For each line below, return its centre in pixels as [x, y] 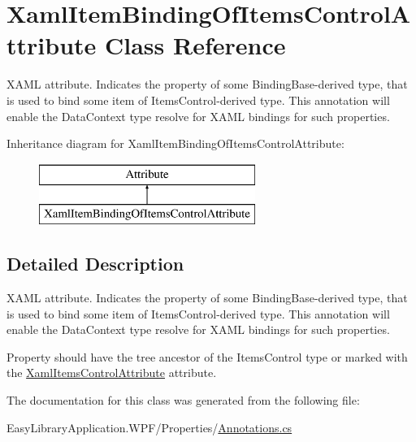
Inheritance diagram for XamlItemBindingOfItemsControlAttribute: [175, 143]
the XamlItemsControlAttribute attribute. [112, 373]
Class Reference [195, 45]
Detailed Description [95, 264]
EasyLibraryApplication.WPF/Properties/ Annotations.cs [149, 427]
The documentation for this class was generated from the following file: [183, 400]
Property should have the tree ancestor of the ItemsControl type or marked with [207, 356]
